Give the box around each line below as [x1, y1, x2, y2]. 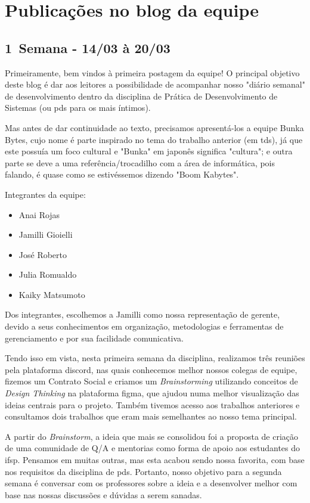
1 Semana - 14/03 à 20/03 [5, 38, 170, 57]
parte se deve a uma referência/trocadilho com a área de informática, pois [5, 156, 275, 169]
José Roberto [18, 248, 67, 260]
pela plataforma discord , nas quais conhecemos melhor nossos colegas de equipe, [5, 363, 297, 375]
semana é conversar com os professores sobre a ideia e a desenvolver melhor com [5, 477, 297, 489]
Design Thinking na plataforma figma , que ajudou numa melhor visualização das [5, 387, 299, 399]
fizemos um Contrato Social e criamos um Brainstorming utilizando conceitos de [5, 375, 298, 387]
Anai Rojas [18, 208, 60, 221]
